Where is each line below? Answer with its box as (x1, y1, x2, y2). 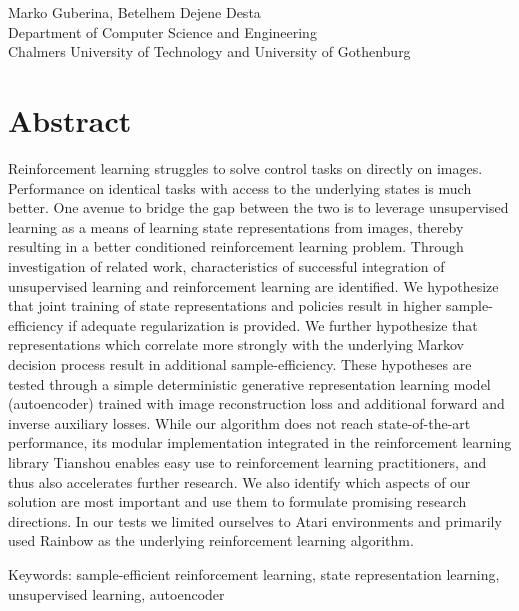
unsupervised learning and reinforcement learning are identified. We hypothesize (8, 275, 499, 296)
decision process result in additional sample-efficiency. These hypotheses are (8, 354, 472, 375)
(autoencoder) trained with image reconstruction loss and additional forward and (8, 393, 505, 414)
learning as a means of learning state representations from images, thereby (8, 216, 464, 237)
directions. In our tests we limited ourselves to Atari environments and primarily (8, 510, 502, 531)
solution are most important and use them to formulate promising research (8, 491, 467, 512)
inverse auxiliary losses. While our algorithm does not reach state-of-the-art (8, 412, 471, 433)
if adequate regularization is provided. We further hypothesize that (68, 314, 478, 335)
